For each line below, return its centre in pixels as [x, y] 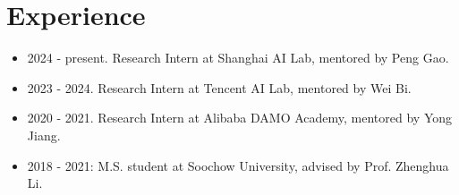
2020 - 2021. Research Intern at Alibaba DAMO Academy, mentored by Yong [240, 118]
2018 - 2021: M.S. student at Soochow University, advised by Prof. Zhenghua [238, 165]
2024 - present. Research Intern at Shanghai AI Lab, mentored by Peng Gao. [238, 58]
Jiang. [44, 135]
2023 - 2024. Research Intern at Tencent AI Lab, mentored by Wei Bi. [219, 87]
